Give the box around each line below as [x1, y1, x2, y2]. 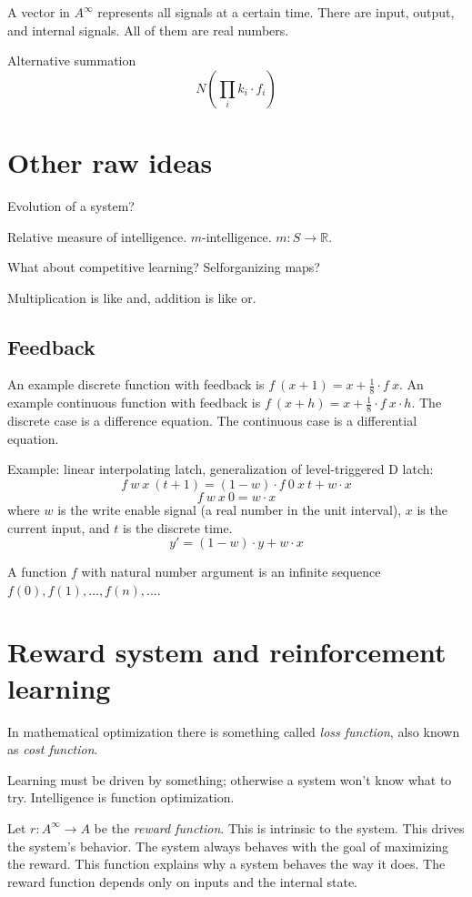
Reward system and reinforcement [7, 633, 447, 670]
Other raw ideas [7, 143, 213, 180]
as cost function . [7, 740, 98, 759]
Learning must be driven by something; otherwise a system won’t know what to [7, 770, 452, 789]
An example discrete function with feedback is [7, 375, 265, 394]
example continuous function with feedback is [7, 393, 261, 412]
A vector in [7, 3, 70, 21]
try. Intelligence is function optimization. [7, 788, 235, 807]
